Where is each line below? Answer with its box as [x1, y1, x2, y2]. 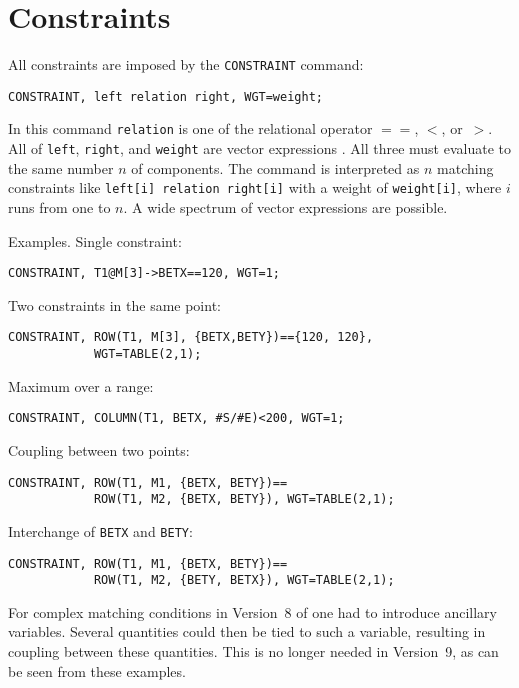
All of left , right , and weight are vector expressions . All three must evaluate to [8, 138, 511, 159]
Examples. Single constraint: [8, 230, 182, 251]
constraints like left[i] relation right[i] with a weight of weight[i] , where [8, 177, 502, 198]
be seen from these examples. [8, 660, 186, 681]
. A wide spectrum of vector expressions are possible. [123, 197, 448, 217]
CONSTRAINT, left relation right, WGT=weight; [8, 89, 323, 104]
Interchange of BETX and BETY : [8, 520, 193, 541]
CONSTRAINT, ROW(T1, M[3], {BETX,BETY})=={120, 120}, [8, 330, 374, 345]
